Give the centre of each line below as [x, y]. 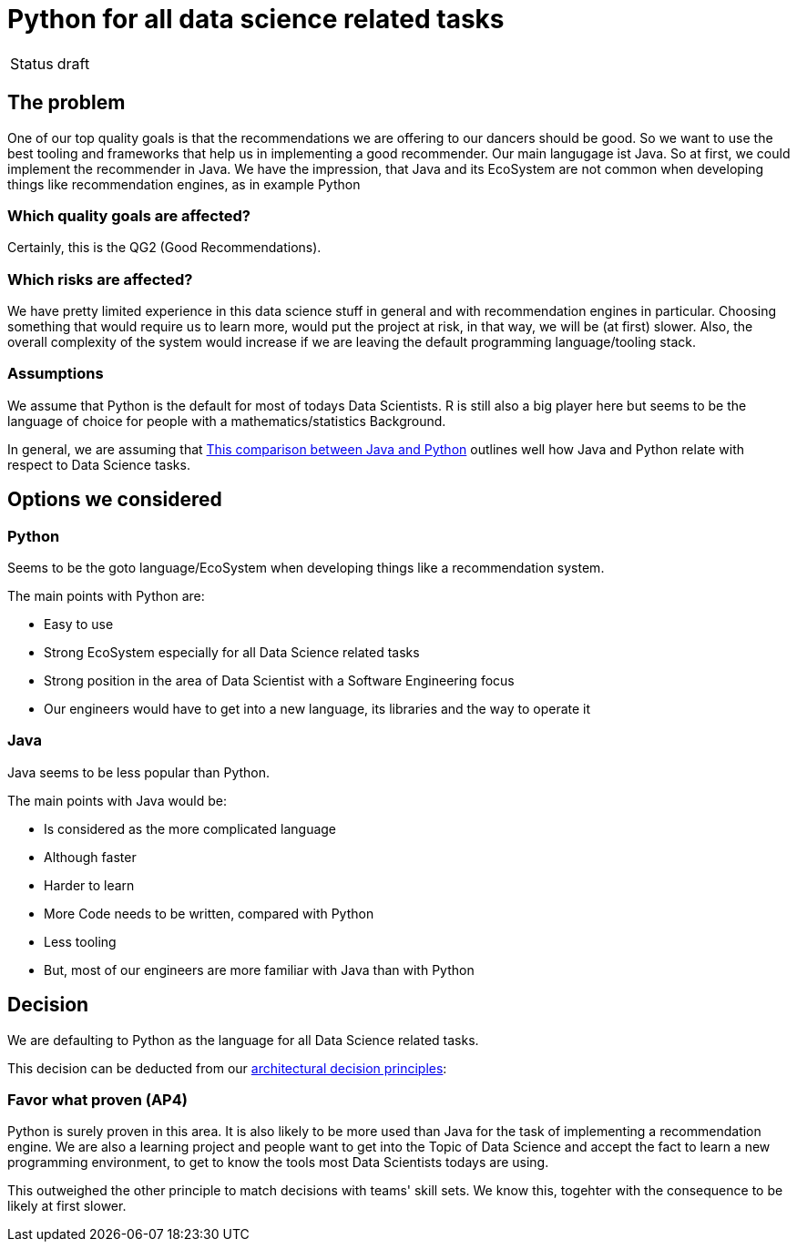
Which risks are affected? [100, 279]
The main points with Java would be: [117, 800]
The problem [66, 103]
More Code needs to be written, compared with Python [209, 913]
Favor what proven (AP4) [97, 1100]
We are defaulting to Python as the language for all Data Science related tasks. [243, 1040]
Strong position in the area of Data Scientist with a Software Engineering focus [279, 681]
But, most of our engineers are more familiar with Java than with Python [259, 970]
